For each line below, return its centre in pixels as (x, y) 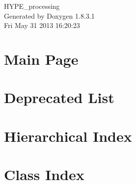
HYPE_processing (32, 6)
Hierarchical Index (68, 136)
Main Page (41, 59)
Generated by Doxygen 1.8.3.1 (49, 15)
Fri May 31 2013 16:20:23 (42, 25)
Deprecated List (59, 97)
